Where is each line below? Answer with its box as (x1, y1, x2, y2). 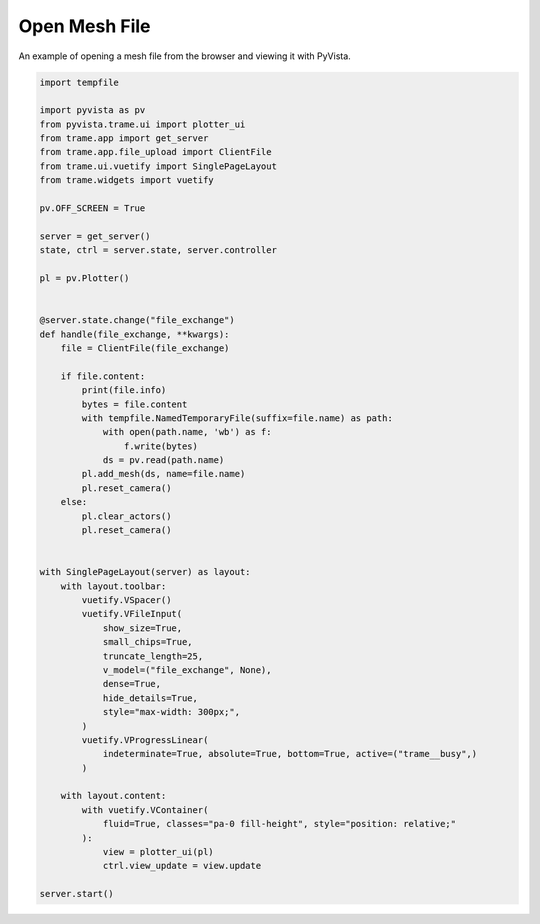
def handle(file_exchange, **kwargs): (39, 328, 230, 340)
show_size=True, (102, 622, 183, 634)
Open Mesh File (18, 15, 151, 37)
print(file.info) (81, 385, 167, 396)
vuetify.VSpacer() (81, 594, 172, 605)
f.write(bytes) (123, 440, 199, 452)
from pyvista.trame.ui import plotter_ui (39, 118, 246, 130)
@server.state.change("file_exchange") (39, 315, 235, 326)
